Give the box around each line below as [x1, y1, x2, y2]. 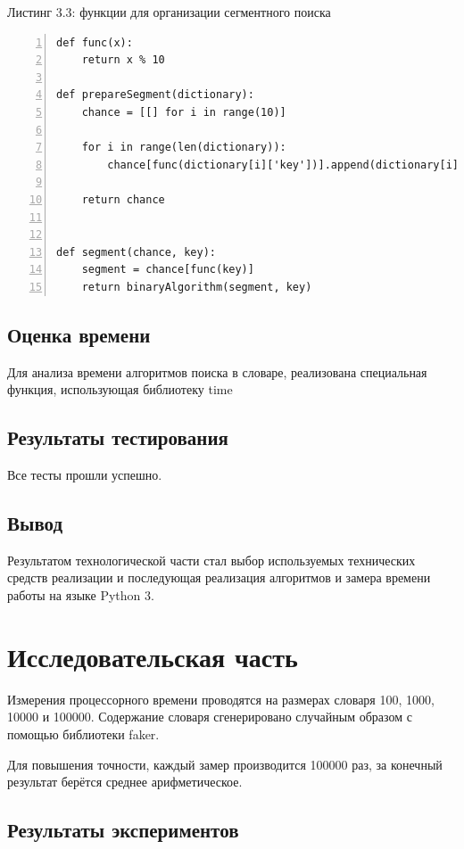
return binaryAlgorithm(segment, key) [81, 280, 312, 293]
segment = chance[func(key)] [81, 263, 254, 276]
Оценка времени [7, 320, 151, 348]
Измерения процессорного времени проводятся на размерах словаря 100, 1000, [7, 689, 435, 708]
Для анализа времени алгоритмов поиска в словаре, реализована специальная [7, 362, 427, 381]
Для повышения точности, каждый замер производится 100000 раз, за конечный [7, 754, 443, 773]
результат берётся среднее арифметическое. [7, 772, 243, 791]
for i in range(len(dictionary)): [81, 141, 286, 154]
